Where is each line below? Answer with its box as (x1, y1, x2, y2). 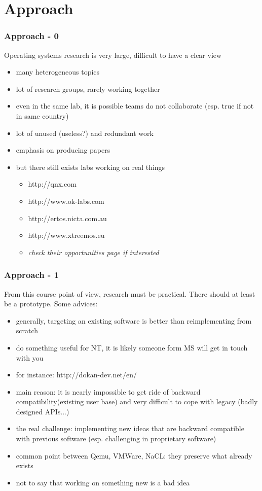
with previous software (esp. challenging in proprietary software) (16, 433, 216, 444)
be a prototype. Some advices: (4, 298, 98, 309)
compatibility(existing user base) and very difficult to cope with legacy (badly (16, 396, 258, 407)
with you (16, 352, 44, 363)
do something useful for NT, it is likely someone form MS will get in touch (16, 342, 248, 353)
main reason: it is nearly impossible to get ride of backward (16, 386, 201, 397)
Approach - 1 (4, 268, 59, 281)
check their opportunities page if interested (28, 247, 159, 257)
